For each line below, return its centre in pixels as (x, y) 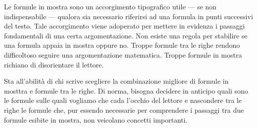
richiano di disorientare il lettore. (54, 64)
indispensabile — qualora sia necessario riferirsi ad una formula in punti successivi (128, 16)
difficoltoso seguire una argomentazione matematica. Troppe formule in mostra (123, 54)
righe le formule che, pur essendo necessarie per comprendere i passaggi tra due (124, 110)
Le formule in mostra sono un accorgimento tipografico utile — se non (110, 6)
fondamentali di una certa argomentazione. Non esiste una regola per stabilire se (126, 35)
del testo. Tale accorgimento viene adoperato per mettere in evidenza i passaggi (125, 26)
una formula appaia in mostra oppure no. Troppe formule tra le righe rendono (122, 45)
